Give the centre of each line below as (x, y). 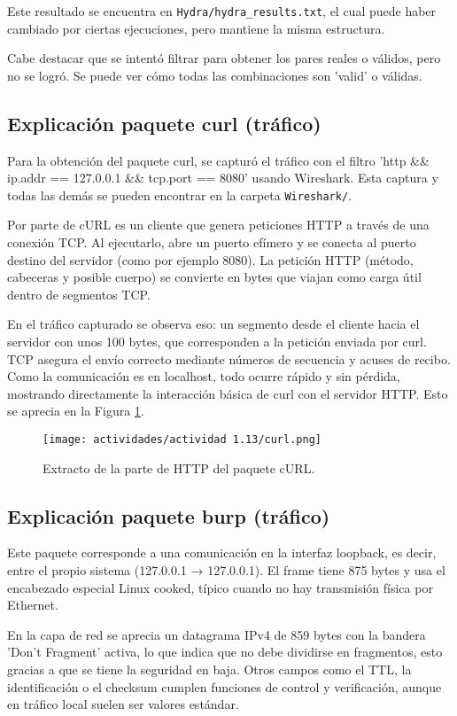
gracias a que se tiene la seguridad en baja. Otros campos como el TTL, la (209, 669)
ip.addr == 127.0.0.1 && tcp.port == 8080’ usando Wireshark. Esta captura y (223, 178)
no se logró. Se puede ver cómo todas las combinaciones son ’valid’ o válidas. (215, 75)
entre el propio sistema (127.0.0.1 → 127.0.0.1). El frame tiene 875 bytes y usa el (226, 570)
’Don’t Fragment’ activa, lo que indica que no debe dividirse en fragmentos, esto (225, 652)
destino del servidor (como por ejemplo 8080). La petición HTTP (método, (210, 259)
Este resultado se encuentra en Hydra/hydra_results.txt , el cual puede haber (222, 11)
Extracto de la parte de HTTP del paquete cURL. (179, 467)
